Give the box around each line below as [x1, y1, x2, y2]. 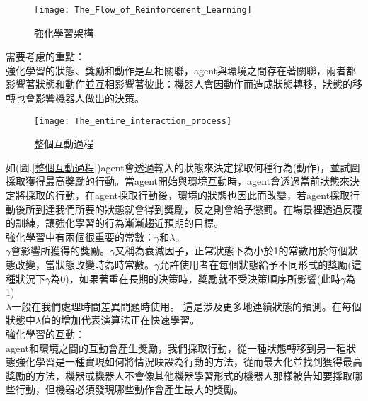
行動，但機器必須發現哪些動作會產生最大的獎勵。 [15, 382, 243, 397]
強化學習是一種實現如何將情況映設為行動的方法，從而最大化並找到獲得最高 [15, 354, 362, 369]
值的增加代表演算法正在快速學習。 [41, 312, 200, 327]
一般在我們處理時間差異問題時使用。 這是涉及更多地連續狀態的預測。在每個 [11, 298, 362, 313]
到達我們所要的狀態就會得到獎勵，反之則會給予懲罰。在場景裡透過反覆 [35, 201, 362, 216]
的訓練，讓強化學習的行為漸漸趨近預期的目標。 [6, 215, 224, 230]
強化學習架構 [34, 25, 93, 40]
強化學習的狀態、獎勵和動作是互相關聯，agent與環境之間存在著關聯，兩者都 [6, 62, 357, 77]
